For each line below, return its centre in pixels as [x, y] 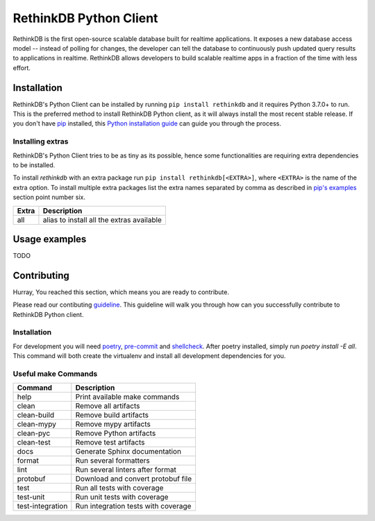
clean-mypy [37, 425]
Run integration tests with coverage [133, 506]
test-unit [31, 497]
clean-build [36, 415]
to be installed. [34, 165]
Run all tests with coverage [119, 488]
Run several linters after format [126, 470]
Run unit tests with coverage [122, 497]
